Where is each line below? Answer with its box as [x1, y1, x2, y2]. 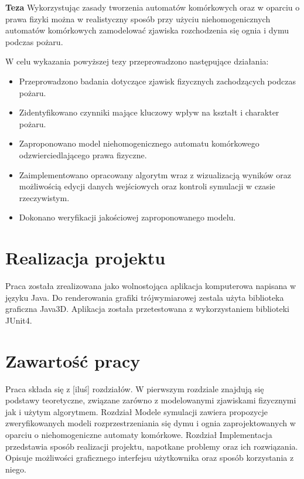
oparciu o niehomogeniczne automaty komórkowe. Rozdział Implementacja [5, 428, 272, 440]
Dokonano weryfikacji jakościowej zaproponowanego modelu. [19, 211, 236, 223]
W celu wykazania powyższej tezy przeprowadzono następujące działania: [5, 55, 269, 67]
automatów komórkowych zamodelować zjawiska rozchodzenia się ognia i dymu [5, 24, 289, 36]
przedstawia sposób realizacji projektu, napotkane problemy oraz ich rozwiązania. [5, 440, 298, 452]
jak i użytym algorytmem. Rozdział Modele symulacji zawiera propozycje [5, 405, 268, 417]
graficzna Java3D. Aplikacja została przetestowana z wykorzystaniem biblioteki [5, 303, 289, 315]
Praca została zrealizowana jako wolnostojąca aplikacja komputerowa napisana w [5, 280, 296, 292]
